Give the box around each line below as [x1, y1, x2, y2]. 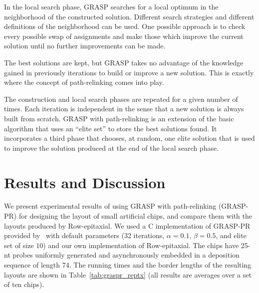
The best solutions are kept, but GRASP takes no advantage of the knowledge [4, 57, 244, 67]
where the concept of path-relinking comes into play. [4, 77, 164, 87]
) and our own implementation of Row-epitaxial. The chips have [43, 240, 239, 250]
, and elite [216, 230, 247, 241]
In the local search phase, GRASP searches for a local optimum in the [4, 1, 219, 11]
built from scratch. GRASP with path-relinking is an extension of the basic [4, 113, 234, 123]
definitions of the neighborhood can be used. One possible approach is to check [4, 21, 246, 31]
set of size [4, 240, 34, 250]
